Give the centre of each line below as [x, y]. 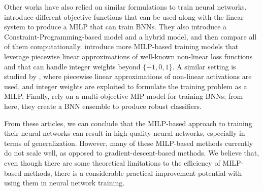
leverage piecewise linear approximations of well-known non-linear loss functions [128, 56]
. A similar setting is [204, 66]
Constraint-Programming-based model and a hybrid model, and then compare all [130, 36]
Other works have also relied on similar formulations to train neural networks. [125, 7]
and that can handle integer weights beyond [72, 66]
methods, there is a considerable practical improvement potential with [133, 173]
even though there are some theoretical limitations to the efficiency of [112, 162]
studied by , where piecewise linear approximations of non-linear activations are [128, 76]
